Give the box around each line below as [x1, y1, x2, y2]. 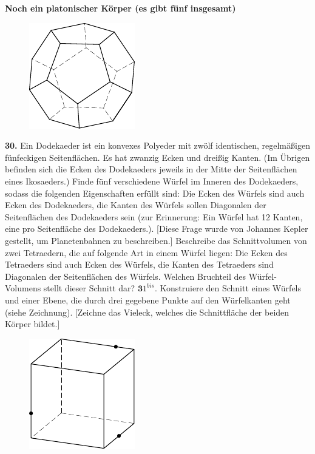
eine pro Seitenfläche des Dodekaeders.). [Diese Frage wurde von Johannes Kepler [5, 222, 308, 235]
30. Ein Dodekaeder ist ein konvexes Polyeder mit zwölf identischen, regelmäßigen [5, 139, 310, 152]
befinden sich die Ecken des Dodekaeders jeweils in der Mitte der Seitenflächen [5, 163, 297, 175]
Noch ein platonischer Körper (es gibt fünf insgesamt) [5, 2, 236, 14]
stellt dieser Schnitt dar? [43, 282, 135, 294]
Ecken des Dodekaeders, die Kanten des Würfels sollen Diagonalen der [5, 198, 266, 211]
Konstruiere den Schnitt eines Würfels [160, 282, 302, 294]
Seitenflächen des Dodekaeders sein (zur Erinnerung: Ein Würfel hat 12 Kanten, [5, 210, 303, 223]
